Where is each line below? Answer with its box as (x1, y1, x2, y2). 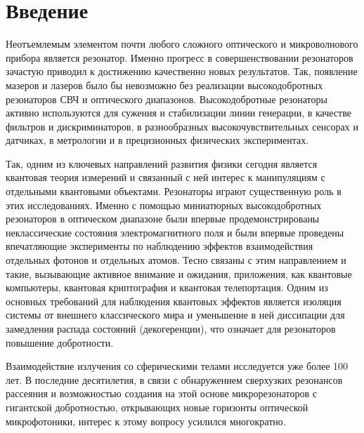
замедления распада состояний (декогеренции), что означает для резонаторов (6, 321, 336, 335)
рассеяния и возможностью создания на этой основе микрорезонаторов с (6, 386, 318, 401)
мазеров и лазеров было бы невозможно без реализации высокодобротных (6, 77, 323, 92)
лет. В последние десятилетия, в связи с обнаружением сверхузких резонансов (6, 372, 343, 387)
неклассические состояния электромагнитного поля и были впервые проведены (6, 225, 344, 239)
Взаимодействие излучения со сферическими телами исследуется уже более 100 (6, 359, 349, 373)
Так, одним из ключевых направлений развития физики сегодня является (6, 156, 318, 171)
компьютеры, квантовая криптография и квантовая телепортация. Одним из (6, 280, 328, 295)
